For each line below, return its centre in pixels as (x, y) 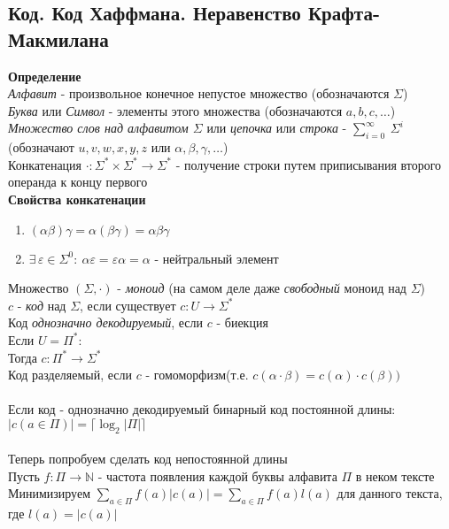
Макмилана (58, 38)
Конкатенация (45, 164)
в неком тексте (395, 475)
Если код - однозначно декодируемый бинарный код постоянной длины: (202, 409)
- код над (42, 305)
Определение (45, 76)
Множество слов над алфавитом (98, 128)
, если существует (128, 305)
